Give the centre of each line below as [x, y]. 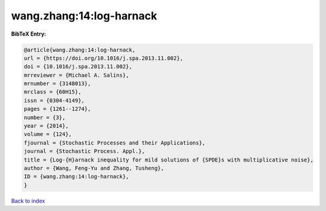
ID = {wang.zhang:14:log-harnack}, [76, 177]
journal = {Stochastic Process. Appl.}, [84, 151]
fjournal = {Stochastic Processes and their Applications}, [115, 143]
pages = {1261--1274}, [57, 109]
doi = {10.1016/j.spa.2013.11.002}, [78, 67]
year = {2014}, [46, 126]
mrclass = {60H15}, [53, 92]
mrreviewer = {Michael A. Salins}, [76, 75]
